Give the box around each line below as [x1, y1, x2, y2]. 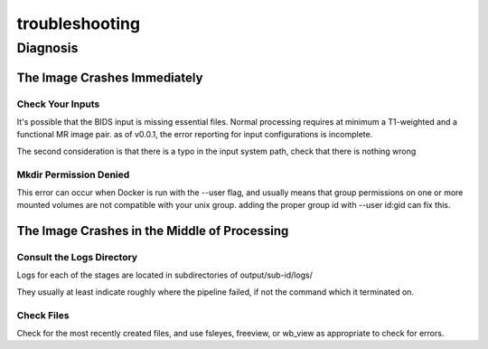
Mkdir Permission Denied [16, 168, 130, 181]
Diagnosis [16, 40, 79, 56]
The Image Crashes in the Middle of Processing [16, 223, 289, 239]
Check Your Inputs [16, 98, 100, 110]
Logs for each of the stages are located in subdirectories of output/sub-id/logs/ [16, 269, 314, 280]
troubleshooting [16, 14, 140, 33]
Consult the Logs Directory [16, 251, 138, 264]
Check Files [16, 308, 70, 321]
